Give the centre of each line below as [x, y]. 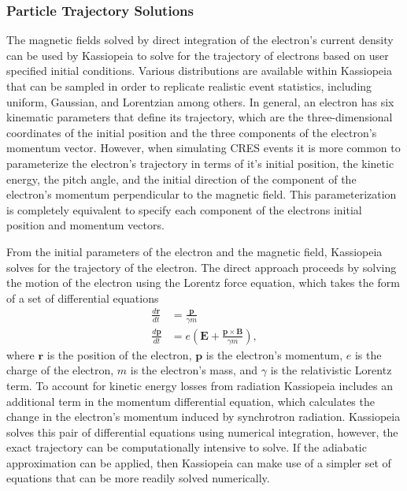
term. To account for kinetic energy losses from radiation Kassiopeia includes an [200, 385]
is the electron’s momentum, [274, 354]
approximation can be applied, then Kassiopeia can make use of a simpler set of [199, 462]
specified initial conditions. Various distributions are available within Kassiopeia [199, 71]
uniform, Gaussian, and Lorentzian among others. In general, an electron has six [200, 101]
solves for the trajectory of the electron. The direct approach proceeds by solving [202, 267]
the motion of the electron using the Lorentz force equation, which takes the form [203, 283]
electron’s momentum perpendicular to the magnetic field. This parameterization [202, 194]
